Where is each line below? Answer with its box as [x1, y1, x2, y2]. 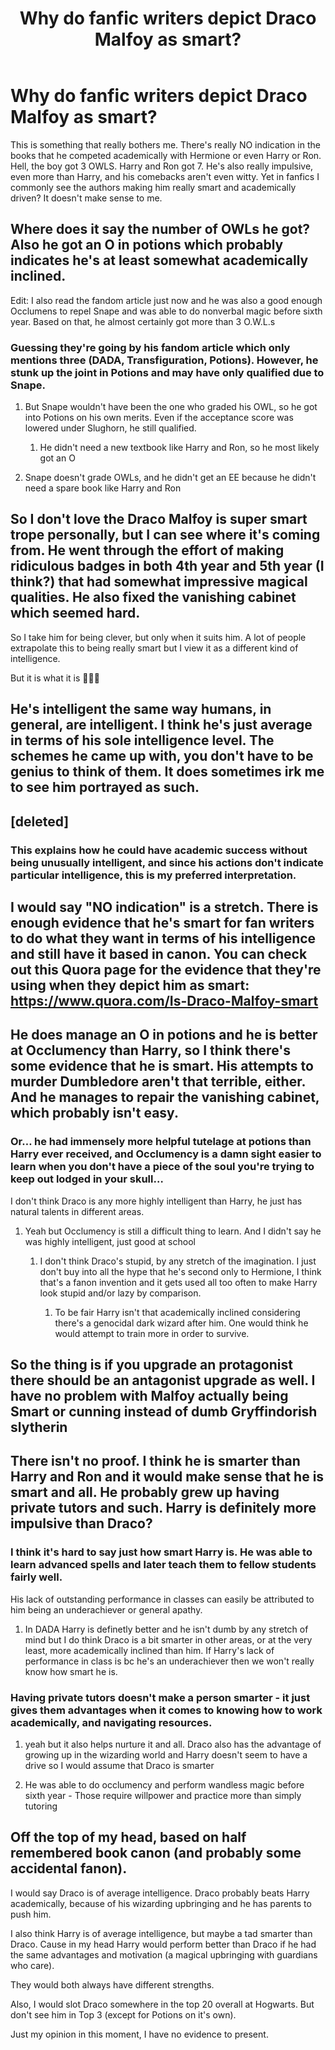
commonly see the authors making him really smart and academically [10, 181, 297, 193]
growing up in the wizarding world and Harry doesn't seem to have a [24, 1749, 308, 1761]
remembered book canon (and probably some [10, 1845, 302, 1862]
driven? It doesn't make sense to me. [10, 192, 163, 204]
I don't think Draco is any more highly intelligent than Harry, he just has [10, 1195, 303, 1207]
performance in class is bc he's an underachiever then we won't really [24, 1655, 315, 1667]
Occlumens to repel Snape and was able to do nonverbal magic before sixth [10, 305, 323, 317]
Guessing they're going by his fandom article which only [10, 340, 291, 354]
